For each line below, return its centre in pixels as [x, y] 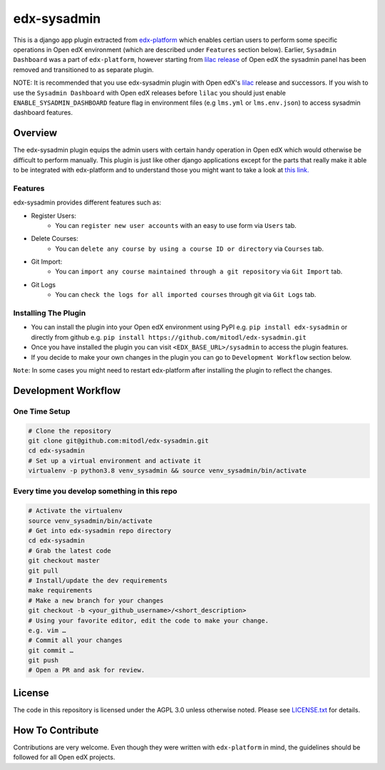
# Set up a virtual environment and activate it [115, 461]
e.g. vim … [47, 630]
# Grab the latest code [70, 551]
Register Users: [53, 215]
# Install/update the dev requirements [98, 580]
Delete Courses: [55, 239]
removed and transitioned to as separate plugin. [83, 69]
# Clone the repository [70, 431]
